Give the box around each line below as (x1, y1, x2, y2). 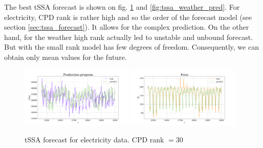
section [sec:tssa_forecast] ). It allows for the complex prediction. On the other (4, 22, 249, 32)
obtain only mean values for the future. (4, 51, 127, 62)
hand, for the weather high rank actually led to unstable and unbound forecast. (4, 31, 253, 42)
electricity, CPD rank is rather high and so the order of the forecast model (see (4, 11, 252, 22)
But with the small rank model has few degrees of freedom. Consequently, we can (4, 41, 259, 52)
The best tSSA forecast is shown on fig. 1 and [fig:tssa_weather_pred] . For (4, 2, 240, 12)
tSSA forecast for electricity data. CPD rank (25, 134, 164, 144)
